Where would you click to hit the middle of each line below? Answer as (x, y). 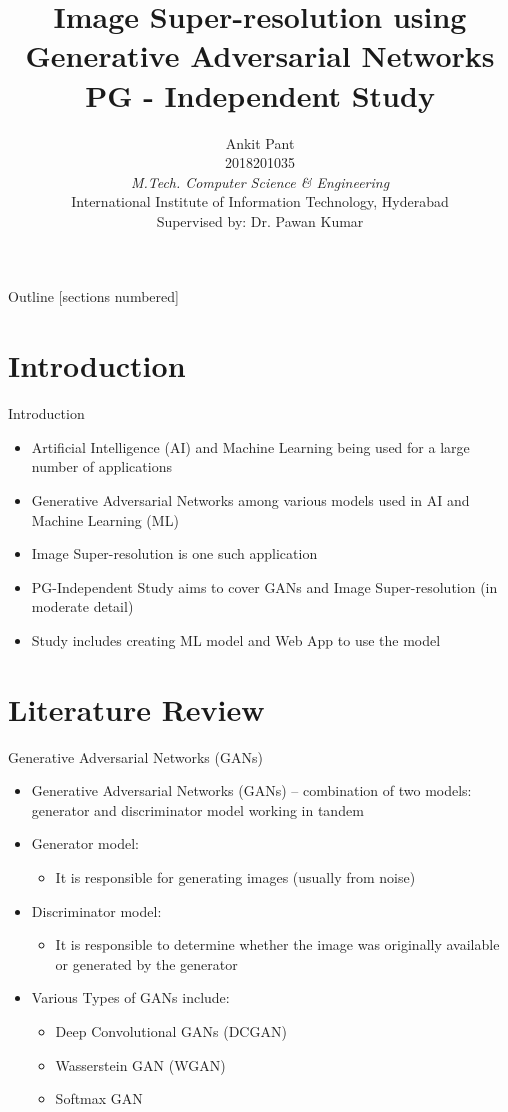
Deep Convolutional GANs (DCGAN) (171, 1031)
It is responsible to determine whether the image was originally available (277, 944)
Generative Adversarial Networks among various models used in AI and (250, 499)
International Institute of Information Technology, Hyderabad (260, 201)
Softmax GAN (99, 1098)
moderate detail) (82, 606)
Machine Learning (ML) (105, 519)
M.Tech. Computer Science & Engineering (260, 181)
